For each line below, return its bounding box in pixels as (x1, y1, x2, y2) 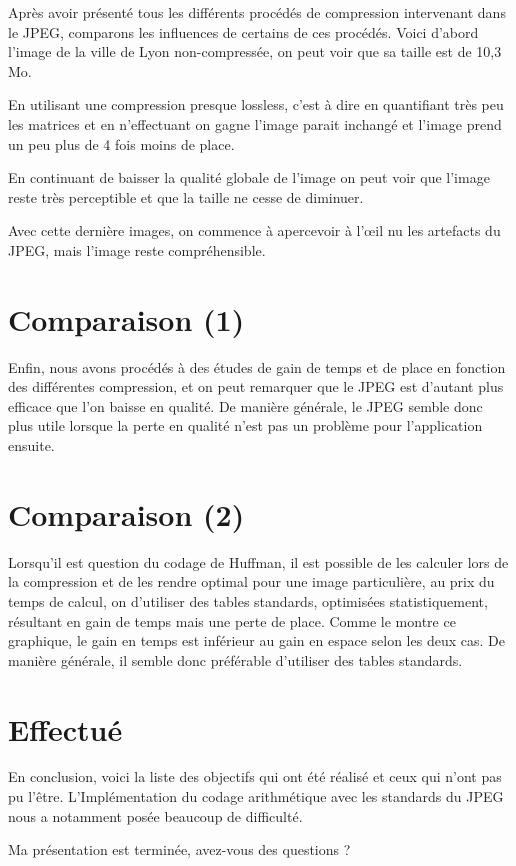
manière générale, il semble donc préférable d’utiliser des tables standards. (8, 649, 463, 670)
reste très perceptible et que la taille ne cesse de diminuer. (8, 186, 364, 207)
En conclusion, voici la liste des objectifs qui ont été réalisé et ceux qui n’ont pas (8, 766, 502, 787)
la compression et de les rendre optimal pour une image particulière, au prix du (8, 571, 495, 592)
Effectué (8, 708, 123, 749)
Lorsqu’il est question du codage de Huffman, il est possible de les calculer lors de (8, 551, 509, 572)
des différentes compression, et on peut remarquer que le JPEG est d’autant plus (8, 376, 504, 397)
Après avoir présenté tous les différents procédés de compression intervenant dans (8, 2, 506, 22)
